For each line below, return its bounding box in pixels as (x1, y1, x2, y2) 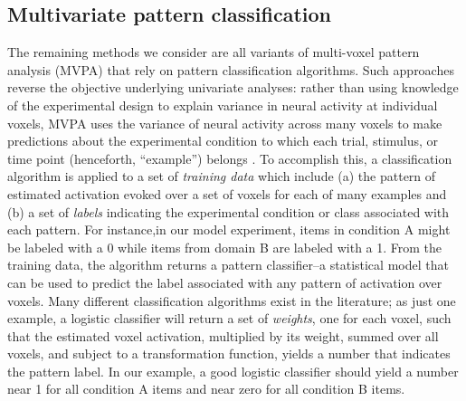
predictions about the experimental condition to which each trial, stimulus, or (7, 131, 439, 150)
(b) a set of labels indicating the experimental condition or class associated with (7, 202, 450, 221)
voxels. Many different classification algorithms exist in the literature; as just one (7, 291, 456, 310)
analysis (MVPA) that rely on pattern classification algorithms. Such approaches (7, 60, 454, 79)
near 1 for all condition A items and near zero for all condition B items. (7, 379, 405, 398)
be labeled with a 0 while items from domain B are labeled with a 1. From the (7, 237, 442, 256)
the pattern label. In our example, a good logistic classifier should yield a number (7, 361, 459, 380)
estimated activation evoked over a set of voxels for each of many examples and (7, 184, 447, 203)
